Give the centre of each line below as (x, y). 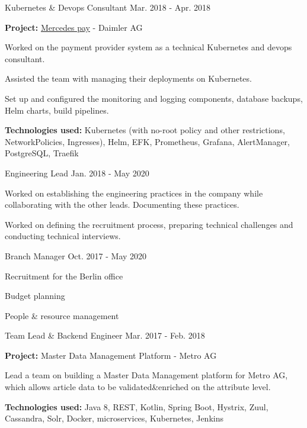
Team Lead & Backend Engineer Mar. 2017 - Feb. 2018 (105, 335)
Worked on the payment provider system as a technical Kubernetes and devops (148, 47)
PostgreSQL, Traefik (42, 153)
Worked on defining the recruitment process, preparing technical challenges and (149, 224)
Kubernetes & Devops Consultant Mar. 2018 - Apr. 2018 (108, 7)
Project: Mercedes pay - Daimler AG (74, 27)
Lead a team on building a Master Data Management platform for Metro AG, (146, 375)
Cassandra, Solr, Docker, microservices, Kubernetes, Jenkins (114, 418)
